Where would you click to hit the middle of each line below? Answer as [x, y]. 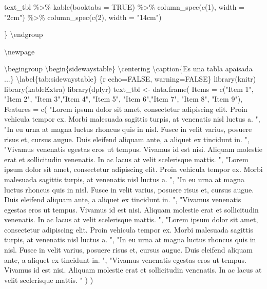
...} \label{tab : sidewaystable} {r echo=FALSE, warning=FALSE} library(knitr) [130, 78]
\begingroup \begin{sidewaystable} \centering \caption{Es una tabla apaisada [128, 69]
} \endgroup [24, 34]
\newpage [20, 51]
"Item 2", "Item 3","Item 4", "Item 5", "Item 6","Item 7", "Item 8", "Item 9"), [123, 99]
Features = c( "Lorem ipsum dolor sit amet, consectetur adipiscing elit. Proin [126, 109]
